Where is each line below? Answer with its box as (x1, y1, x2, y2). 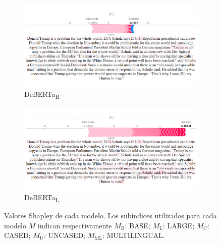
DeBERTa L (24, 192, 59, 204)
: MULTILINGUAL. (102, 230, 165, 240)
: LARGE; (162, 220, 195, 230)
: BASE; (125, 220, 150, 230)
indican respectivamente (37, 220, 112, 230)
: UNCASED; (43, 230, 85, 240)
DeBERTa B (24, 88, 60, 100)
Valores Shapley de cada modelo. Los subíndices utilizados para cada (4, 210, 217, 220)
